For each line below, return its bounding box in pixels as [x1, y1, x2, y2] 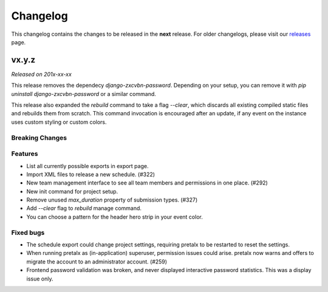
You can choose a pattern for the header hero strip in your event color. [26, 213, 203, 220]
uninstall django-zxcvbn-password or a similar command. [11, 90, 156, 97]
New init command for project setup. [26, 188, 118, 195]
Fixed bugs [11, 228, 45, 237]
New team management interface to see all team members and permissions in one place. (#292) [26, 179, 268, 186]
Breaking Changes [11, 134, 67, 142]
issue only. [26, 275, 53, 282]
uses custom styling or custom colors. [11, 118, 107, 126]
